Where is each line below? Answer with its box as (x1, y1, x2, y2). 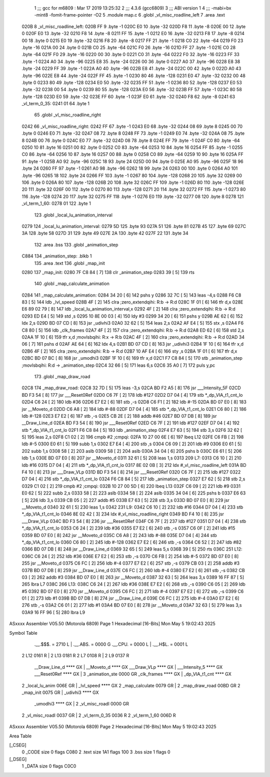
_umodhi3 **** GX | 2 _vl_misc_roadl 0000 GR (34, 701, 129, 707)
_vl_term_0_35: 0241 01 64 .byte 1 (21, 101, 90, 107)
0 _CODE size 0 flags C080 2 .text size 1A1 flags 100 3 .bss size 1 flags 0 (21, 749, 170, 755)
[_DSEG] (9, 756, 27, 762)
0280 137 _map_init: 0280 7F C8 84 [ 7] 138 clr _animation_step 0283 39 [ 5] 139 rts (21, 269, 195, 275)
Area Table (9, 733, 32, 739)
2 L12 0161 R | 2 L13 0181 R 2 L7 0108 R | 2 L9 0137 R (21, 653, 129, 659)
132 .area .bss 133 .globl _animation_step (34, 241, 118, 247)
